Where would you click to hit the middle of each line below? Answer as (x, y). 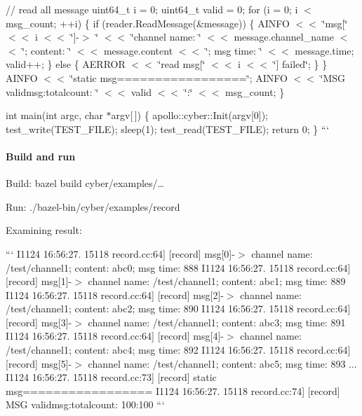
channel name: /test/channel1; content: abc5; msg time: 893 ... (222, 363)
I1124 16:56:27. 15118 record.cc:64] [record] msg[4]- (115, 336)
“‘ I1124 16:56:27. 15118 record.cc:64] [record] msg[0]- (120, 253)
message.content (138, 50)
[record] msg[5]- (39, 363)
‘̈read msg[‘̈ (182, 64)
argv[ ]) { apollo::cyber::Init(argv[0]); (190, 115)
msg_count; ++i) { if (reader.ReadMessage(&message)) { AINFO (148, 23)
